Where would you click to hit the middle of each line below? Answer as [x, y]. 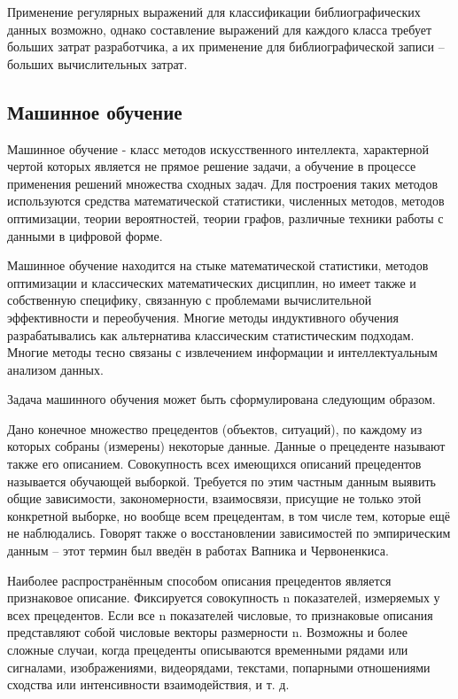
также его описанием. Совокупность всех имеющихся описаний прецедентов [214, 464]
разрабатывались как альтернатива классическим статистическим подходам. [211, 334]
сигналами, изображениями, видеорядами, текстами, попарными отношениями [219, 667]
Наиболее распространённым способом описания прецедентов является [199, 580]
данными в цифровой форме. [85, 235]
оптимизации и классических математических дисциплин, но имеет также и [212, 282]
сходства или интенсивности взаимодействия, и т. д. [148, 684]
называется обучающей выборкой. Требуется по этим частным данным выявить [221, 481]
